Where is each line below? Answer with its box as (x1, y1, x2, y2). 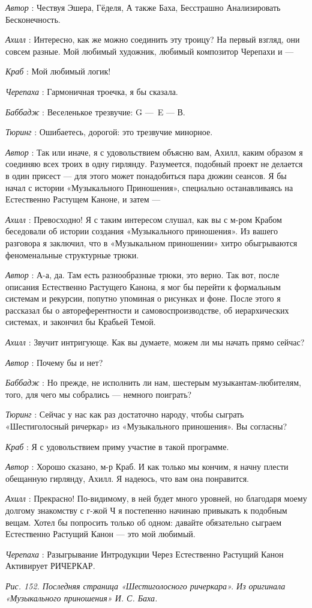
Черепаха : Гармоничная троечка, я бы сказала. (5, 85, 178, 97)
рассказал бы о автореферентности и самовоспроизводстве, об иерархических (5, 303, 289, 316)
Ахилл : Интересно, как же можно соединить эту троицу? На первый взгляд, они (5, 33, 300, 46)
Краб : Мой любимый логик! (5, 65, 111, 78)
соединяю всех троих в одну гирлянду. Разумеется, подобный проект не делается (5, 157, 303, 170)
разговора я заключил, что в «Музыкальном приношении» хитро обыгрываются (5, 236, 298, 249)
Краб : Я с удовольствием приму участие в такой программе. (5, 440, 229, 452)
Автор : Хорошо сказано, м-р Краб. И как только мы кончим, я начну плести (5, 460, 289, 473)
